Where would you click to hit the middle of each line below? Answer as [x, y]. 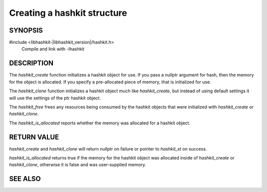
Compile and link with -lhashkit [53, 49]
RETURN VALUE [34, 137]
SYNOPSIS [26, 30]
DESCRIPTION [31, 63]
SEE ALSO [25, 179]
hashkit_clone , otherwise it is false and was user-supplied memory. [78, 165]
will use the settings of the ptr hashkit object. [55, 98]
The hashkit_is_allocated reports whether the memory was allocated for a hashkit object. [100, 123]
